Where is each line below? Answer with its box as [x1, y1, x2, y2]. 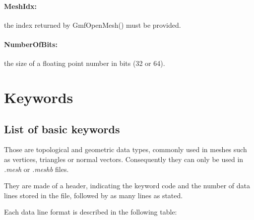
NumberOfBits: [4, 39, 58, 49]
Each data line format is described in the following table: [4, 207, 177, 217]
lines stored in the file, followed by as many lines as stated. [4, 190, 183, 200]
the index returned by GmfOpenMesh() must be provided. [4, 19, 181, 30]
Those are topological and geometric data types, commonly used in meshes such [4, 144, 247, 155]
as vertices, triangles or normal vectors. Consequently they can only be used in [4, 154, 244, 164]
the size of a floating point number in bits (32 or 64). [4, 58, 165, 68]
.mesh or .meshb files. [4, 164, 69, 174]
